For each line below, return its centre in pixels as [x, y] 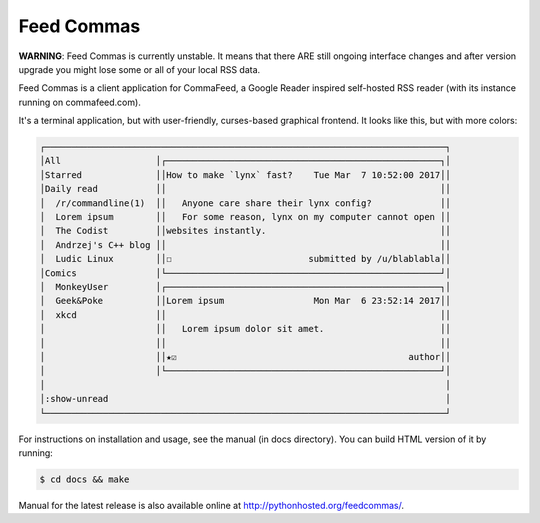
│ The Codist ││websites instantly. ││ [245, 231]
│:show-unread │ [245, 399]
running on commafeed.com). [80, 102]
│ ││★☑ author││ [245, 356]
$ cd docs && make [84, 479]
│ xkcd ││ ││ [245, 314]
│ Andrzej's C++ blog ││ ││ [245, 244]
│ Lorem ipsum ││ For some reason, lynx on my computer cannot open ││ [245, 217]
